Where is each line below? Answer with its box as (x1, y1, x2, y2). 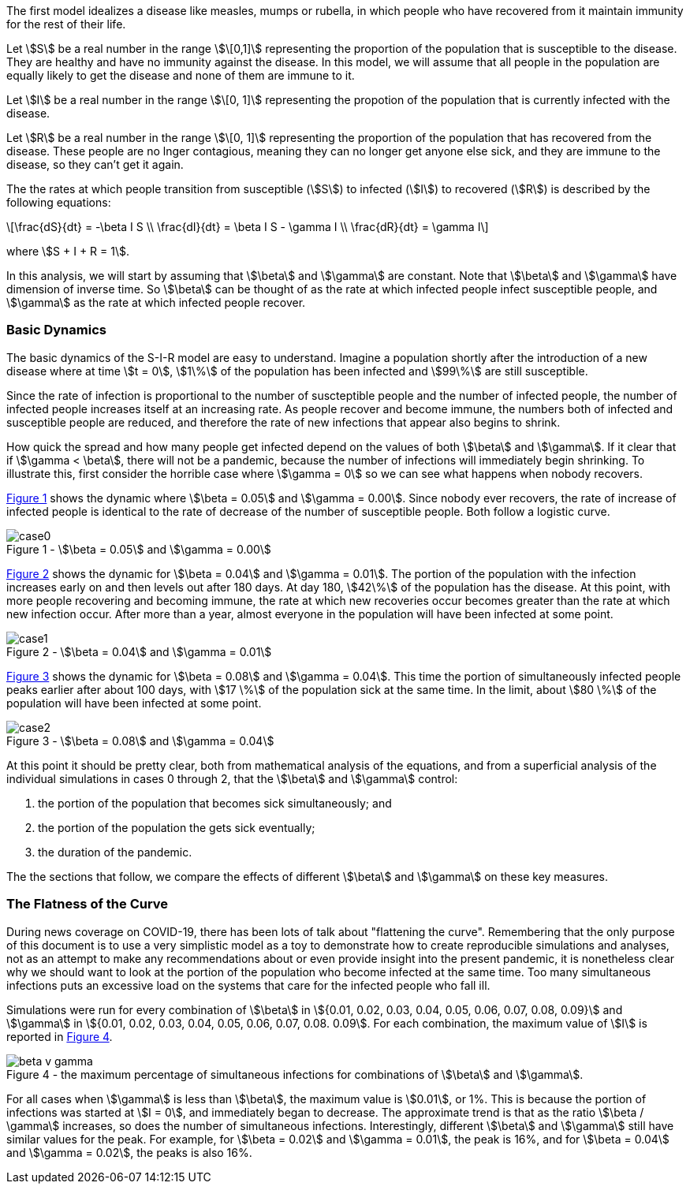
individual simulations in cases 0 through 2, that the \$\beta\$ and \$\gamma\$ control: (6, 771, 458, 785)
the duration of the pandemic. (38, 845, 192, 859)
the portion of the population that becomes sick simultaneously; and (38, 796, 392, 810)
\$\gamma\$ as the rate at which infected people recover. (6, 296, 306, 309)
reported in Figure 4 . (6, 1029, 113, 1043)
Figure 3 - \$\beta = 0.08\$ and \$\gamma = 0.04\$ (6, 733, 274, 748)
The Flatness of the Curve (6, 896, 169, 912)
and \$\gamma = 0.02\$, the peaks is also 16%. (6, 1145, 252, 1159)
